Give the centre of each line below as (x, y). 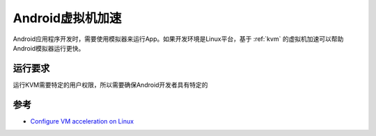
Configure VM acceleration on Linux (82, 121)
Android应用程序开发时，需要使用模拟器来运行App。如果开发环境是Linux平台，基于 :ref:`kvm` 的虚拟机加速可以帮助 (178, 39)
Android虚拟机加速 (67, 18)
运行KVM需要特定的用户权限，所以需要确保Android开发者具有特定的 (110, 85)
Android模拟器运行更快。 (49, 48)
